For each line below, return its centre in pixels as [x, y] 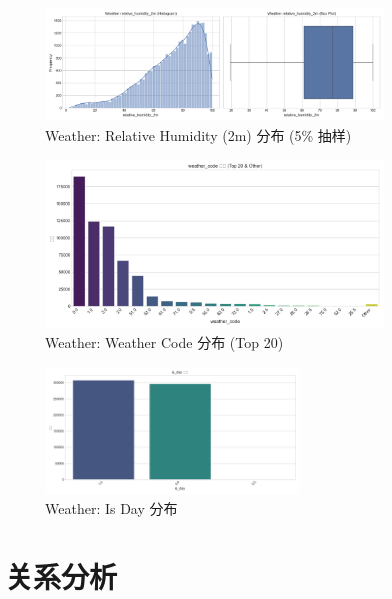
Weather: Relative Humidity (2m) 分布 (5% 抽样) [198, 134]
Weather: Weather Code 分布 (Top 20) [164, 342]
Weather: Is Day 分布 [111, 507]
